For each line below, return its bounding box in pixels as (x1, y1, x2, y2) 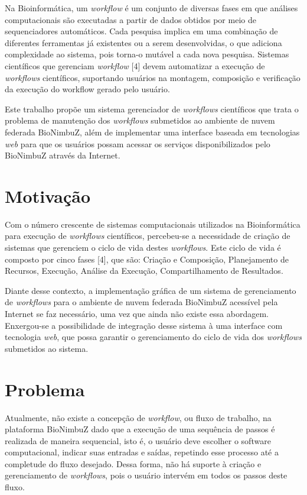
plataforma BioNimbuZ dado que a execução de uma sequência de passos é (5, 423, 275, 435)
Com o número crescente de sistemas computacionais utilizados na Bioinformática (5, 218, 301, 230)
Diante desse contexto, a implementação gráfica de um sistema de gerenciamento (5, 284, 296, 296)
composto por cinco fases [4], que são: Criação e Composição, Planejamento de (5, 253, 289, 265)
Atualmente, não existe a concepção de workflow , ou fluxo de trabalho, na (5, 411, 272, 423)
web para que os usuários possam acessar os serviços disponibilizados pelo (5, 137, 270, 150)
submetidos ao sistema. (5, 342, 89, 354)
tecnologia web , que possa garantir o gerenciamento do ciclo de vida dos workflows (5, 331, 302, 343)
